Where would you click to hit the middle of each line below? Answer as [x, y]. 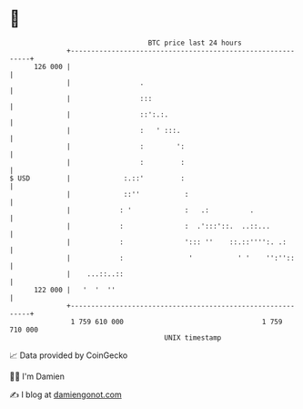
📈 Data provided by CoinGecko [69, 355]
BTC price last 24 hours [195, 43]
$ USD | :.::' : [97, 178]
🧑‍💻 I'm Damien [37, 376]
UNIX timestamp [193, 337]
